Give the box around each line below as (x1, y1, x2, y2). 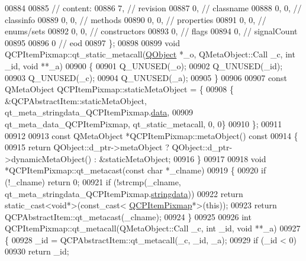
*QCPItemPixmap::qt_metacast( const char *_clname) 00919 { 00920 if (5, 164, 266, 176)
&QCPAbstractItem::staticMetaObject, (5, 94, 147, 107)
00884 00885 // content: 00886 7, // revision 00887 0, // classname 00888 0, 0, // (5, 2, 302, 14)
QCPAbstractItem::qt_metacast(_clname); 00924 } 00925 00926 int (5, 210, 252, 223)
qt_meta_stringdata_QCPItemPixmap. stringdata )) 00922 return (5, 187, 243, 199)
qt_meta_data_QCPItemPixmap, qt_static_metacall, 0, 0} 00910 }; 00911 (5, 117, 282, 130)
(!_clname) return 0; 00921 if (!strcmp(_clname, (5, 175, 181, 188)
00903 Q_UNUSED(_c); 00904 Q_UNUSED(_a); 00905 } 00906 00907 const (5, 71, 287, 83)
